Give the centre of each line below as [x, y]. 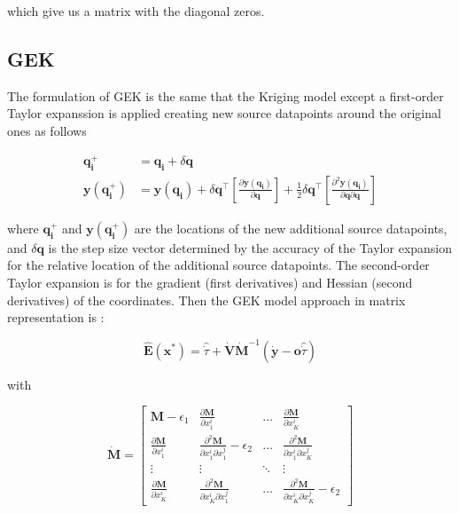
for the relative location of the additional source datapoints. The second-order [218, 265]
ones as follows [47, 130]
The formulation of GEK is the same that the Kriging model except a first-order [226, 95]
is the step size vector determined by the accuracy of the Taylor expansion [250, 247]
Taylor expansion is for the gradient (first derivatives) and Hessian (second [210, 283]
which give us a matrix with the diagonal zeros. [136, 11]
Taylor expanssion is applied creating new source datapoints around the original [224, 113]
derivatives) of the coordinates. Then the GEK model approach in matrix [206, 300]
